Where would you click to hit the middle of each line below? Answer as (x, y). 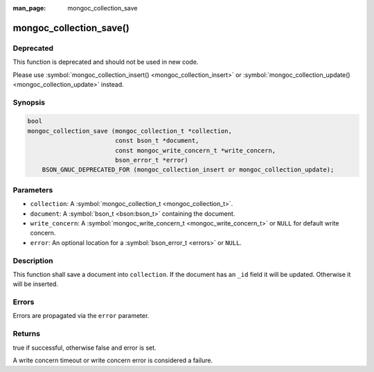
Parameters (33, 189)
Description (33, 260)
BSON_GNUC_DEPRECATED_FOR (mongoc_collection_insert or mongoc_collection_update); (188, 170)
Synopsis (29, 102)
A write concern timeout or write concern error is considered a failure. (113, 360)
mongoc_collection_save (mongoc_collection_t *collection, (130, 131)
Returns (27, 334)
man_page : (29, 8)
